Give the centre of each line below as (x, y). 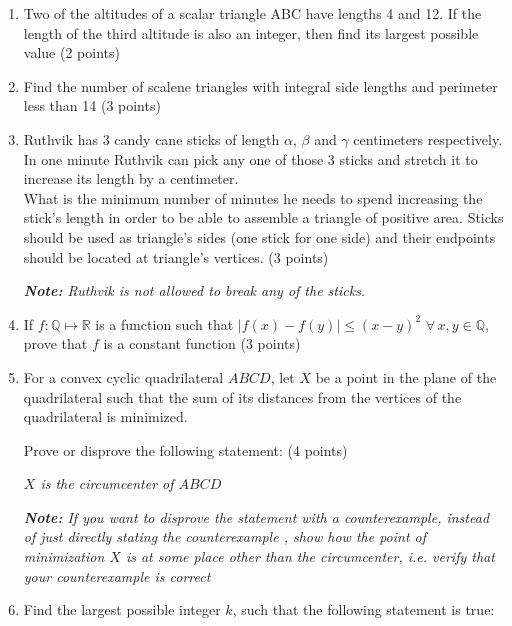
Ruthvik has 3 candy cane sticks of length (151, 138)
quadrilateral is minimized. (105, 416)
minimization (64, 556)
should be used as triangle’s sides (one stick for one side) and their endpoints (259, 236)
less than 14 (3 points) (92, 105)
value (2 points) (71, 52)
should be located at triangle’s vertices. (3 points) (176, 256)
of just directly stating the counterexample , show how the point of (225, 536)
